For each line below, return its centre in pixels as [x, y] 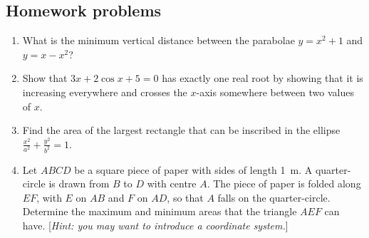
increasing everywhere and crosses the [105, 92]
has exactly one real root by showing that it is [263, 78]
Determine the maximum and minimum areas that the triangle [160, 211]
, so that [185, 197]
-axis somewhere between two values [275, 92]
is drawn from [79, 183]
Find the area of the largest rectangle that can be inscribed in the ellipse [181, 130]
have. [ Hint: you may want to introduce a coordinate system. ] [155, 226]
